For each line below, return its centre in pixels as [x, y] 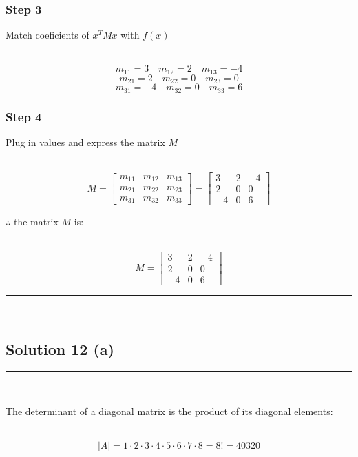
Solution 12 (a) [60, 348]
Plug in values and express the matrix [85, 142]
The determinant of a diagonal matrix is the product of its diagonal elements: [169, 410]
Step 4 [24, 116]
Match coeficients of [48, 35]
